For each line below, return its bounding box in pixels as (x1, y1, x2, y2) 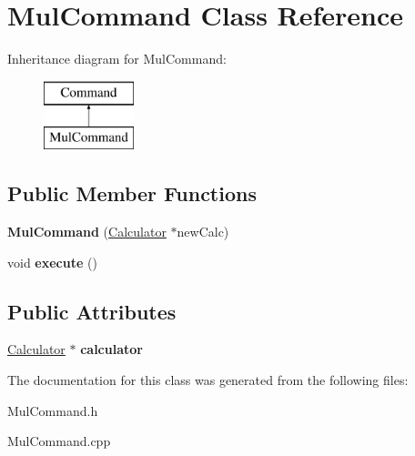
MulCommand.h (7, 400, 98, 420)
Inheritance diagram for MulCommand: (7, 49, 227, 68)
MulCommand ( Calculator (7, 222, 167, 241)
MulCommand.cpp (7, 431, 111, 451)
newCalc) (177, 222, 229, 241)
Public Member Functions (7, 179, 257, 208)
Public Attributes (7, 297, 177, 325)
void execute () (7, 252, 97, 271)
